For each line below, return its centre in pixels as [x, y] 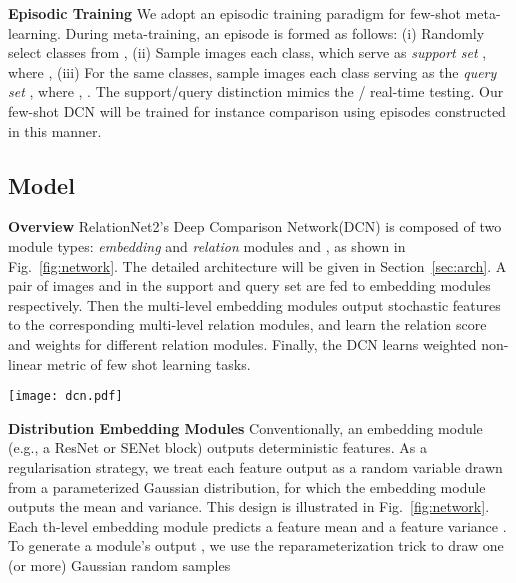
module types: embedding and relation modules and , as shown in [207, 245]
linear [25, 363]
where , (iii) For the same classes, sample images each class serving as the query [252, 71]
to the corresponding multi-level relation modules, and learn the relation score [247, 324]
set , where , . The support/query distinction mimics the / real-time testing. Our [256, 91]
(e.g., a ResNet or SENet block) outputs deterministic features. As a [217, 447]
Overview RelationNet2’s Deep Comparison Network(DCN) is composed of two [255, 226]
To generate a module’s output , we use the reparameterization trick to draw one [256, 545]
